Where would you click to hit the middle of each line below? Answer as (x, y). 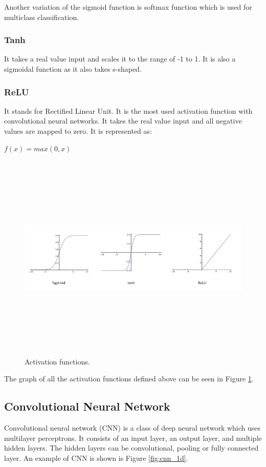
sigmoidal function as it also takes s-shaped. (73, 69)
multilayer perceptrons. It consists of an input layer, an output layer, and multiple (133, 438)
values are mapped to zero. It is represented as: (78, 131)
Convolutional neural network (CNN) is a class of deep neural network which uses (132, 428)
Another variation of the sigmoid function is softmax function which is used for (128, 7)
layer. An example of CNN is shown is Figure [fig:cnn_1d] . (96, 458)
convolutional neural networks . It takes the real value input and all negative (123, 121)
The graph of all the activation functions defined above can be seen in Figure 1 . (129, 379)
